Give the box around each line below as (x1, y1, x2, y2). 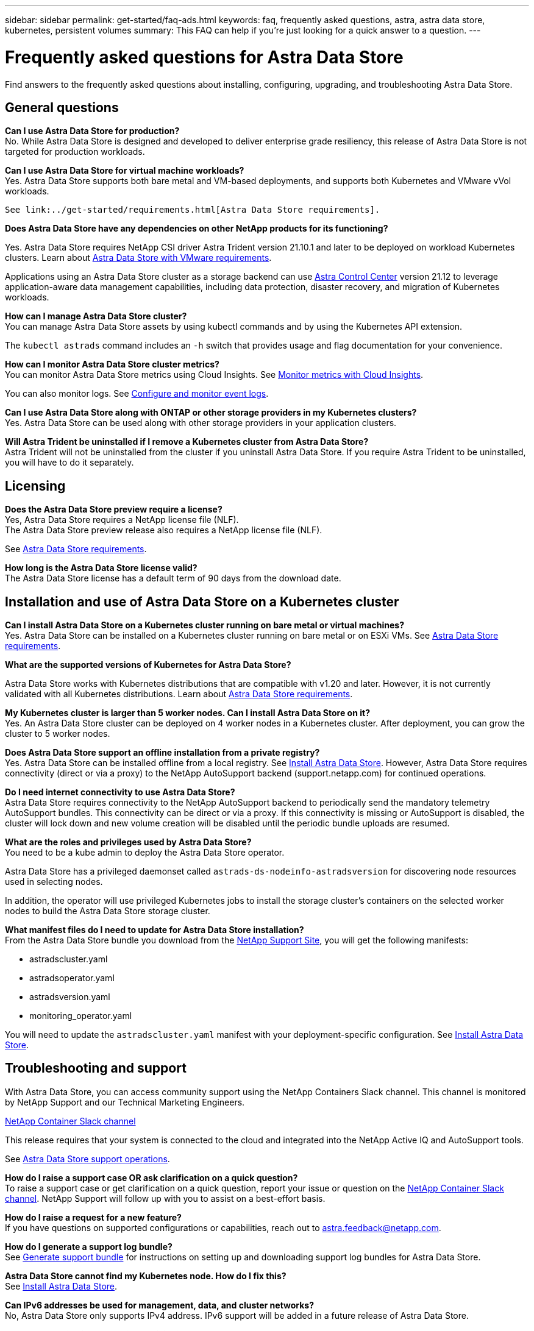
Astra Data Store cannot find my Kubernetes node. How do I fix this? (5, 1270, 287, 1281)
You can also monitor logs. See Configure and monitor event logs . (5, 388, 269, 399)
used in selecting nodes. (5, 876, 103, 887)
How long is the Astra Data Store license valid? (5, 563, 198, 573)
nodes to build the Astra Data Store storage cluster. (5, 906, 210, 917)
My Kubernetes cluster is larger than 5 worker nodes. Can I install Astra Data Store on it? (5, 708, 370, 719)
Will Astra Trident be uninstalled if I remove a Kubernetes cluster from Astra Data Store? (5, 436, 369, 447)
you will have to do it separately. (5, 457, 134, 468)
